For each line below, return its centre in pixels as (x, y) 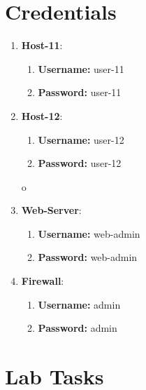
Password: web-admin (88, 257)
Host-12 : (42, 115)
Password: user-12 (80, 163)
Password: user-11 (80, 92)
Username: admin (79, 304)
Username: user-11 (81, 68)
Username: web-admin (89, 233)
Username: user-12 (81, 139)
